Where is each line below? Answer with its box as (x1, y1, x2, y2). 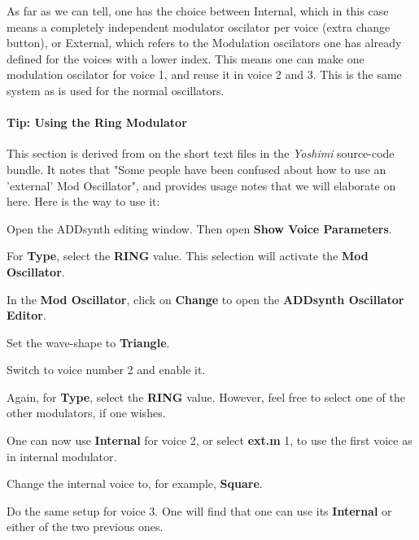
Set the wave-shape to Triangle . (7, 333, 170, 351)
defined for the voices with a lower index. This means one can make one (7, 50, 364, 67)
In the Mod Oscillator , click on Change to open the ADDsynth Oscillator (7, 290, 404, 307)
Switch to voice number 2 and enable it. (7, 361, 206, 378)
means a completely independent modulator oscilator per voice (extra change (7, 18, 391, 35)
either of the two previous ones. (7, 518, 164, 535)
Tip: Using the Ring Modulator (7, 114, 187, 131)
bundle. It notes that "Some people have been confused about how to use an (7, 160, 386, 177)
